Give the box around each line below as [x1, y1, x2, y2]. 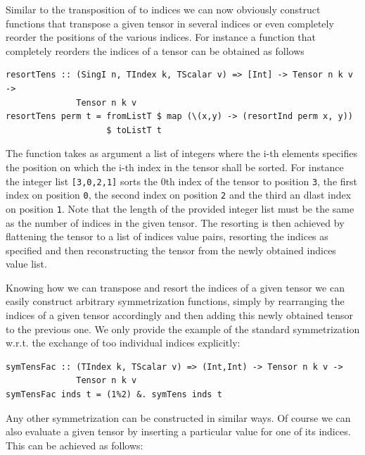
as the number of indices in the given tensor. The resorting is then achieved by [6, 215, 345, 230]
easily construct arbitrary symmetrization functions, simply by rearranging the [6, 294, 345, 308]
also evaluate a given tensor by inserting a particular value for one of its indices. [6, 424, 351, 439]
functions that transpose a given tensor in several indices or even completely [6, 15, 334, 30]
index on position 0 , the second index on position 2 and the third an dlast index [6, 187, 352, 202]
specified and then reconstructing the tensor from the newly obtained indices [6, 242, 336, 257]
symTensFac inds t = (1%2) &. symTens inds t [6, 389, 222, 400]
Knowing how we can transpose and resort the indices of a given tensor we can [6, 280, 345, 294]
